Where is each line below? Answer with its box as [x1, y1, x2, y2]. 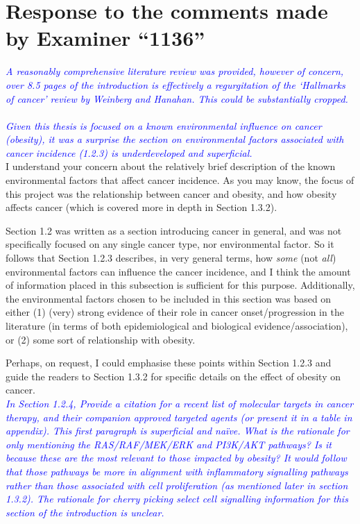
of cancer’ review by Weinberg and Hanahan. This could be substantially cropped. [6, 91, 348, 105]
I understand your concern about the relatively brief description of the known [6, 159, 336, 174]
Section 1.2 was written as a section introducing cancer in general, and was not [6, 223, 342, 237]
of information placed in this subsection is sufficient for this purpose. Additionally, [6, 278, 355, 292]
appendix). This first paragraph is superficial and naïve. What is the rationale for [6, 423, 350, 438]
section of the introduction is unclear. [6, 505, 164, 519]
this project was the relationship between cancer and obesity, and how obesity [6, 186, 337, 201]
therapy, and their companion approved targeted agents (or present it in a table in [6, 409, 352, 424]
